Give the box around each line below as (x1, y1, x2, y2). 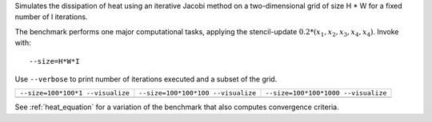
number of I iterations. (14, 12, 88, 22)
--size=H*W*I (29, 57, 80, 65)
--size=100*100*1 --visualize (19, 89, 130, 97)
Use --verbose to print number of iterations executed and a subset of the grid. (14, 74, 278, 84)
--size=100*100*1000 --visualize (265, 89, 387, 97)
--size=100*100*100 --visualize (138, 89, 257, 97)
